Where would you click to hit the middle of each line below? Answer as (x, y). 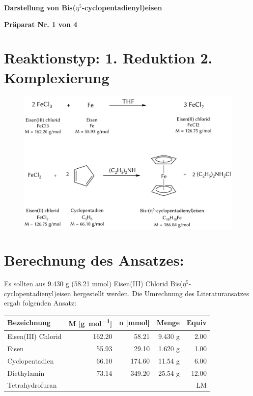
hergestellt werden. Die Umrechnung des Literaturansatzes (161, 293)
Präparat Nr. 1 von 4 (41, 24)
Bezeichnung (29, 322)
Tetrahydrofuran (32, 385)
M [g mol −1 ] (90, 323)
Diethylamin (26, 373)
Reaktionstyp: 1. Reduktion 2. (108, 58)
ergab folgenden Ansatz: (40, 303)
